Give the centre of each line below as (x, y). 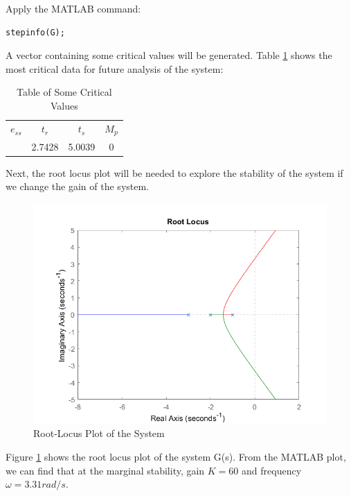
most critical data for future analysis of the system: (115, 68)
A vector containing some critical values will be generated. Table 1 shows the (169, 55)
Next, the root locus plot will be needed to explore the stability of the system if (174, 172)
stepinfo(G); (35, 32)
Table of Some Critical (64, 92)
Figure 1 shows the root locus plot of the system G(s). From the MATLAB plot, (176, 456)
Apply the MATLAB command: (73, 8)
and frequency (272, 470)
